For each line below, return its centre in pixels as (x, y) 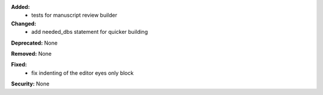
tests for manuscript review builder (74, 15)
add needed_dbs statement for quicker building (90, 32)
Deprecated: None (34, 43)
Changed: (24, 23)
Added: (20, 7)
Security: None (30, 84)
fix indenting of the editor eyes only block (83, 73)
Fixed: (19, 65)
